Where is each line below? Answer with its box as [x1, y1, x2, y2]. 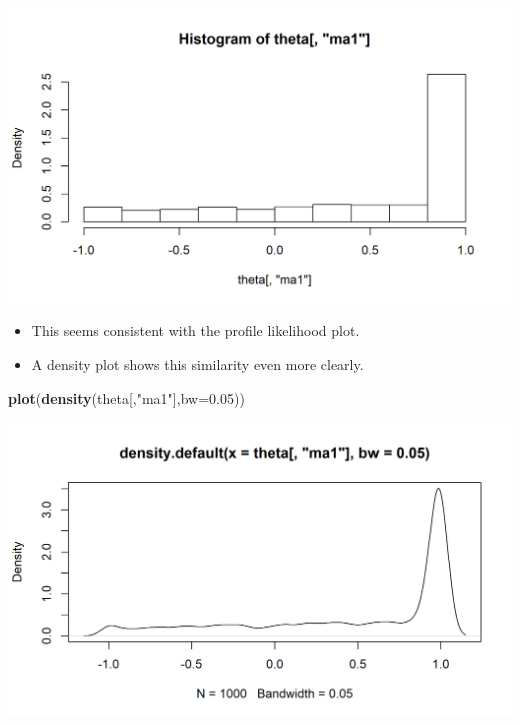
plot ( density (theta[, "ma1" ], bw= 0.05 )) [8, 387, 245, 408]
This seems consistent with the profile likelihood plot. [31, 320, 360, 341]
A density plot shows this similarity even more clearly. [31, 354, 364, 374]
